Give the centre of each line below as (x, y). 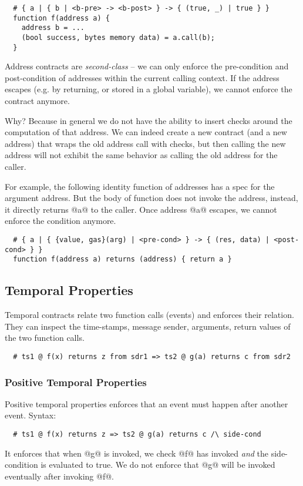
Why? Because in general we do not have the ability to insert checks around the (149, 120)
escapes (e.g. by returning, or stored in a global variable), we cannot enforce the (149, 89)
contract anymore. (37, 101)
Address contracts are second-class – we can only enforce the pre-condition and (147, 66)
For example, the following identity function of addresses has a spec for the (140, 186)
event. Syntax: (31, 415)
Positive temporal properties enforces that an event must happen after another (147, 403)
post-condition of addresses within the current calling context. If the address (142, 77)
